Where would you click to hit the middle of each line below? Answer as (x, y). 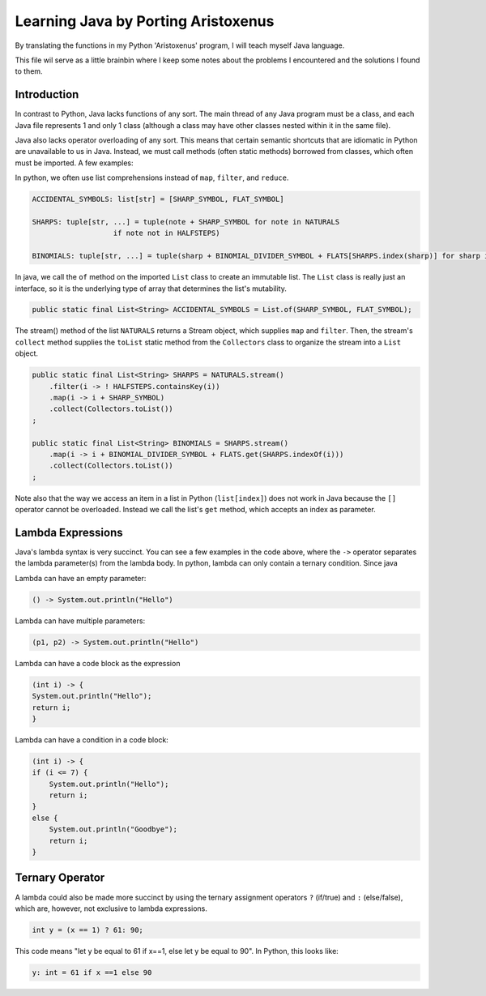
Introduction (47, 94)
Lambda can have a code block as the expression (98, 663)
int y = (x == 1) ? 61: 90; (87, 930)
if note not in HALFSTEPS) (166, 233)
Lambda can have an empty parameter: (81, 578)
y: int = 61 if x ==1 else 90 (92, 972)
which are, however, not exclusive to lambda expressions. (111, 908)
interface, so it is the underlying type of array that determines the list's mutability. (151, 289)
